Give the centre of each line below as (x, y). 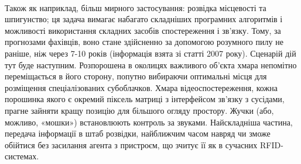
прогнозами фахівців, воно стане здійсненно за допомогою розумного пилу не (144, 42)
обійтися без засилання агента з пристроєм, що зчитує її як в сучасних (131, 144)
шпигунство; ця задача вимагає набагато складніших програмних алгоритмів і (144, 19)
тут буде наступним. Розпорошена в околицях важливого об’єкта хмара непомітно (151, 64)
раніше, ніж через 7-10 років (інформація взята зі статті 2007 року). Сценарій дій (150, 53)
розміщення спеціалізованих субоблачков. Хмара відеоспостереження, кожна (141, 87)
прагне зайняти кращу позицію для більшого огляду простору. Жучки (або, (139, 110)
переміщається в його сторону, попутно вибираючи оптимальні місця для (136, 76)
